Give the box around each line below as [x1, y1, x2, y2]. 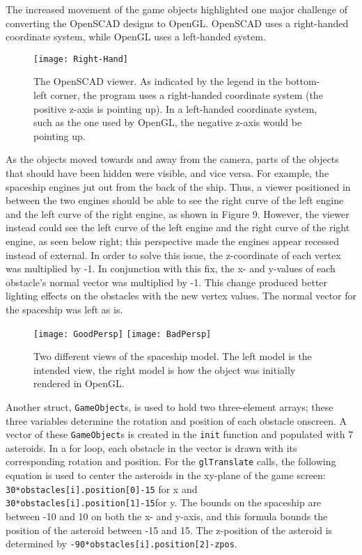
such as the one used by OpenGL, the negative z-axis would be [33, 115, 302, 130]
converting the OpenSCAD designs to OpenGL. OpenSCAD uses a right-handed [6, 15, 349, 30]
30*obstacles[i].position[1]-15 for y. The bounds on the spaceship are [6, 495, 322, 510]
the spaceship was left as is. [6, 302, 123, 316]
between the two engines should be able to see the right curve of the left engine [6, 193, 344, 208]
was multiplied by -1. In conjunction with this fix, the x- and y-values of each [6, 261, 336, 276]
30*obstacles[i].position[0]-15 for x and [6, 481, 198, 496]
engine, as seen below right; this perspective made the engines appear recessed [6, 233, 339, 248]
